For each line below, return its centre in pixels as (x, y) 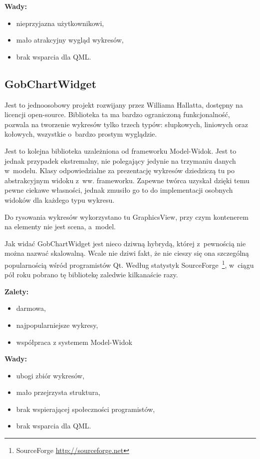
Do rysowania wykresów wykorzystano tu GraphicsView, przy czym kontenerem (127, 216)
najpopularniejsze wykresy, (57, 325)
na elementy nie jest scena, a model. (60, 226)
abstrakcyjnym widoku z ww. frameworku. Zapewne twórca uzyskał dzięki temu (127, 180)
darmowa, (31, 308)
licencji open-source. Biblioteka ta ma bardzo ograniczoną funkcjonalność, (117, 114)
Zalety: (17, 291)
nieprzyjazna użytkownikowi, (60, 23)
